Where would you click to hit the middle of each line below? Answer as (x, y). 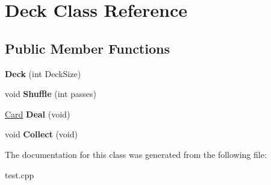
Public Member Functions (87, 48)
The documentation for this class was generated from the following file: (136, 154)
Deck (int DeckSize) (43, 73)
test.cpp (20, 174)
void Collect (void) (41, 134)
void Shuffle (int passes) (51, 94)
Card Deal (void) (38, 114)
